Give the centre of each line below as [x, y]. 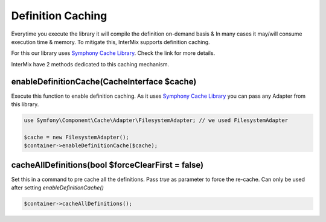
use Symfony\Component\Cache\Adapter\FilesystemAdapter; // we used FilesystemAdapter [156, 120]
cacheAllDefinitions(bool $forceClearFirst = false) [107, 165]
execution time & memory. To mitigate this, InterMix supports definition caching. [111, 42]
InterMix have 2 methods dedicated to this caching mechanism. [90, 64]
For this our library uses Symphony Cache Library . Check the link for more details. [113, 53]
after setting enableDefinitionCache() [57, 188]
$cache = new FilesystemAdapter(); [76, 137]
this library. [25, 104]
